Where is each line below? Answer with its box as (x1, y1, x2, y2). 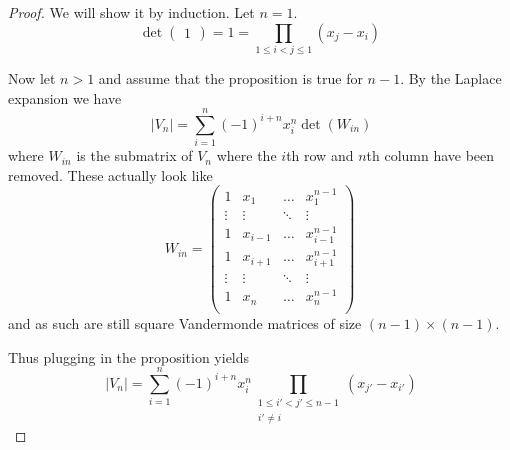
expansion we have (8, 87, 122, 108)
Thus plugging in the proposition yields (8, 346, 250, 367)
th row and (286, 145, 354, 166)
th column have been (366, 145, 495, 166)
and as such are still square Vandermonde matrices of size (8, 312, 362, 333)
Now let (8, 67, 56, 88)
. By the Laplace (400, 67, 502, 88)
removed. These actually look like (8, 164, 213, 185)
